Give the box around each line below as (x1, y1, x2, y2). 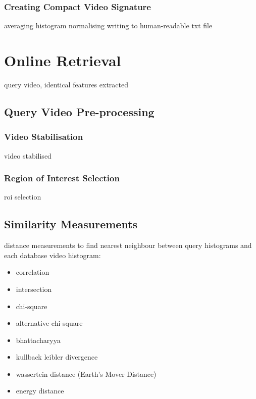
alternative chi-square (16, 318, 83, 328)
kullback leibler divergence (16, 352, 98, 362)
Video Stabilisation (4, 130, 83, 143)
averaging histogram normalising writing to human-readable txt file (4, 20, 213, 31)
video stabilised (4, 150, 52, 161)
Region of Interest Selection (4, 172, 120, 184)
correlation (16, 267, 49, 277)
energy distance (16, 385, 64, 396)
